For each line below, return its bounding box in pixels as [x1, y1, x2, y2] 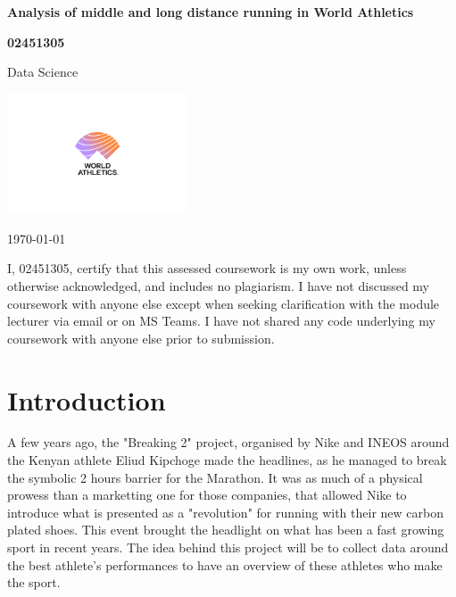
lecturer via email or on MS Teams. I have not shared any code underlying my [7, 311, 435, 330]
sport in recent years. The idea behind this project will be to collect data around [7, 538, 449, 557]
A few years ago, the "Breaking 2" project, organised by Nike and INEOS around [7, 433, 450, 452]
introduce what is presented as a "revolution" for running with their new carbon [7, 502, 444, 521]
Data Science [7, 62, 79, 81]
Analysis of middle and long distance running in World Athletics [7, 3, 414, 21]
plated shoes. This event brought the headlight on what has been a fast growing [7, 520, 444, 539]
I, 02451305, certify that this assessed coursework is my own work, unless [7, 259, 407, 278]
